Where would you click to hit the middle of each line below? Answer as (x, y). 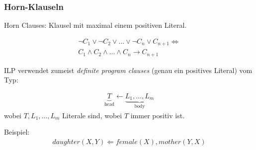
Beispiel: (17, 132)
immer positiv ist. (158, 115)
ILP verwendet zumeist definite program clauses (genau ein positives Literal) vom (128, 70)
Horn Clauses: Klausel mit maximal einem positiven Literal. (95, 25)
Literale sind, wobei (92, 115)
